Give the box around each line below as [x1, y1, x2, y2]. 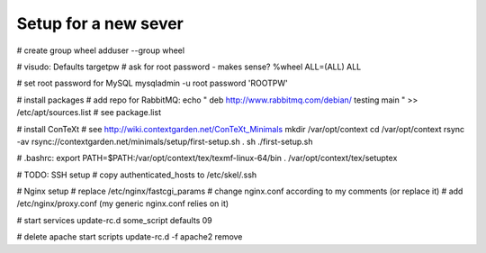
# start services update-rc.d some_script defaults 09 [16, 214, 212, 225]
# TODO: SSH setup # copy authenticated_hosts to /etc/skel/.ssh [16, 169, 257, 180]
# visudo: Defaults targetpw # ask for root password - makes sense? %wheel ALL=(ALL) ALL [16, 61, 362, 72]
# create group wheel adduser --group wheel [16, 45, 184, 56]
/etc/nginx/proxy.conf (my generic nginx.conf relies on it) [16, 198, 229, 209]
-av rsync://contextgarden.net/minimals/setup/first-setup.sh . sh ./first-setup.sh [16, 136, 313, 147]
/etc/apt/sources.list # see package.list [16, 107, 162, 118]
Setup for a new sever [16, 14, 184, 33]
